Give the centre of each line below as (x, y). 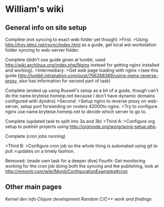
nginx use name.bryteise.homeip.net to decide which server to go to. (76, 111)
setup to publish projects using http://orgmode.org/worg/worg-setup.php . (81, 126)
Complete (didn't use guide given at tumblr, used (55, 60)
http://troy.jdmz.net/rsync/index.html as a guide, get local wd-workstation (81, 45)
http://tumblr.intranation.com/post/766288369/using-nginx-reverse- (88, 75)
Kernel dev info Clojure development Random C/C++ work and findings (79, 199)
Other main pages (34, 187)
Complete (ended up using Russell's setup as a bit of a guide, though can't (82, 90)
